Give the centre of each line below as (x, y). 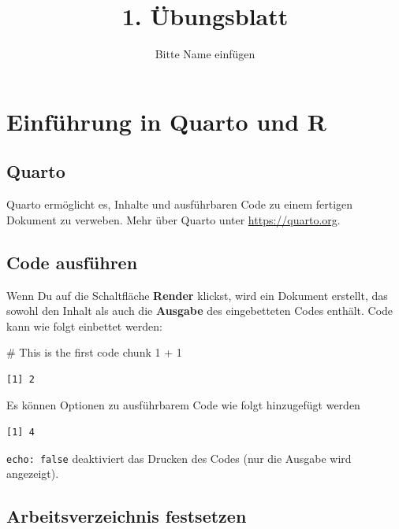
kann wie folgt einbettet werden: (84, 326)
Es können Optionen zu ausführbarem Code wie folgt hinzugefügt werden (183, 405)
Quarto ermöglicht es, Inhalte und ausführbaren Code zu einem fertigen (180, 204)
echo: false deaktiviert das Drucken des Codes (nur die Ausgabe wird (179, 458)
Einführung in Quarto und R (166, 121)
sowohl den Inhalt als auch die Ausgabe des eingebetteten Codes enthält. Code (200, 311)
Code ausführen (72, 262)
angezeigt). (33, 474)
